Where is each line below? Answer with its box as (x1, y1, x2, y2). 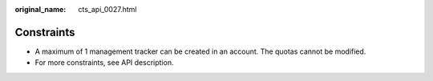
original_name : (14, 5, 67, 14)
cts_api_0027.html (78, 5, 137, 14)
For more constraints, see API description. (34, 58, 174, 67)
